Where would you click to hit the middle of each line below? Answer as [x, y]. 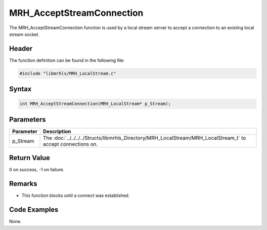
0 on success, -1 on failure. [37, 170]
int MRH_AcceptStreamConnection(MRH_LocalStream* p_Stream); [95, 104]
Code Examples [34, 210]
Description [57, 131]
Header [21, 49]
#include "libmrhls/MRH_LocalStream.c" [68, 73]
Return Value [30, 158]
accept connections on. [70, 144]
